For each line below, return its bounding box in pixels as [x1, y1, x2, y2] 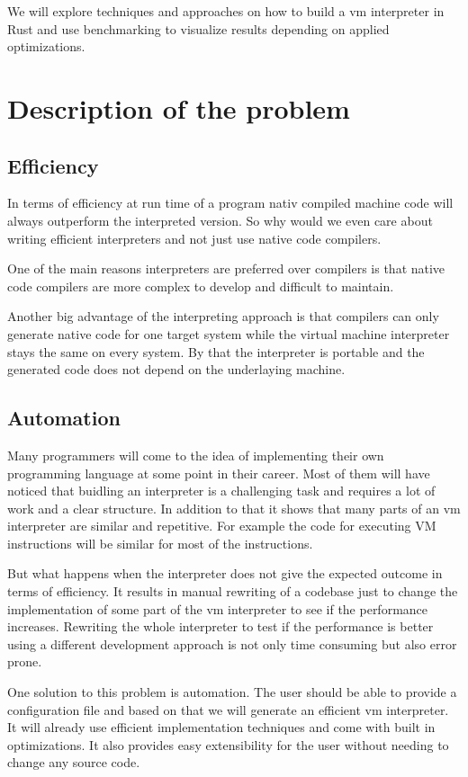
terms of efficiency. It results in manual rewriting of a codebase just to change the [7, 582, 458, 601]
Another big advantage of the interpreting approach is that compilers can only [7, 307, 439, 326]
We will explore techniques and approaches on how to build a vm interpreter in [7, 2, 445, 20]
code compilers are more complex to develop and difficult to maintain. [7, 276, 394, 295]
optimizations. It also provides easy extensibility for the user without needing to [7, 735, 449, 754]
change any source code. [7, 753, 140, 772]
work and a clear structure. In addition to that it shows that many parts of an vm [7, 498, 461, 517]
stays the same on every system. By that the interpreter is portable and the [7, 342, 425, 361]
